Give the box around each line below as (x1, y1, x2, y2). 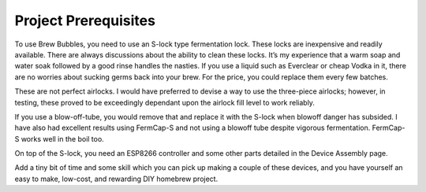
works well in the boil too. (21, 134, 104, 143)
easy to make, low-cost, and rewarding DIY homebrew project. (14, 174, 219, 183)
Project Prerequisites (14, 12, 155, 29)
